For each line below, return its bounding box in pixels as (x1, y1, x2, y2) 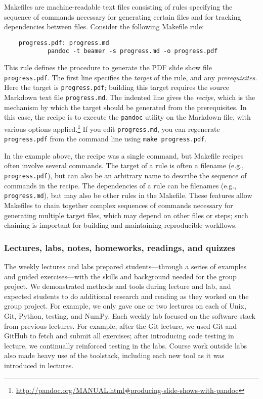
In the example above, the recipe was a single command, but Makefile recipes (4, 150, 244, 161)
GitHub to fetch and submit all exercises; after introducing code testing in (4, 330, 234, 341)
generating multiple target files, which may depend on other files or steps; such (4, 210, 248, 220)
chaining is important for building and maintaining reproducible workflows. (4, 220, 237, 230)
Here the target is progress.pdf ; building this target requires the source (4, 82, 230, 92)
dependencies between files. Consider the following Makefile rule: (4, 21, 204, 32)
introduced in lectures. (4, 360, 74, 370)
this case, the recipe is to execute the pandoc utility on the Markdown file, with (4, 112, 251, 122)
